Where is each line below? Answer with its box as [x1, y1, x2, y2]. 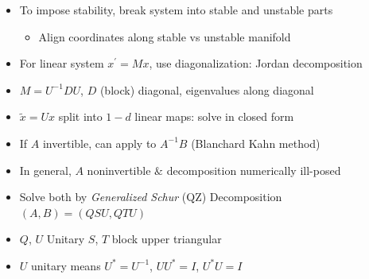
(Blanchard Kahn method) [191, 134, 320, 151]
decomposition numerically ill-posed [166, 161, 341, 178]
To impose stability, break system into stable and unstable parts [19, 2, 333, 17]
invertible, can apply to [42, 134, 157, 151]
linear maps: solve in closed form [134, 108, 294, 125]
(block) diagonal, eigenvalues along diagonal [99, 81, 314, 98]
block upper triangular [111, 231, 222, 247]
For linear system [19, 55, 104, 72]
